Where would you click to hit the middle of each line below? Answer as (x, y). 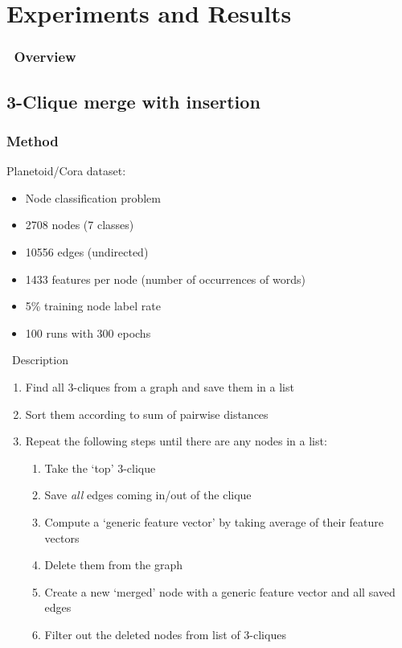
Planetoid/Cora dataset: (66, 171)
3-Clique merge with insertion (133, 101)
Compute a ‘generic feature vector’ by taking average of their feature (214, 521)
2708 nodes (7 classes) (80, 225)
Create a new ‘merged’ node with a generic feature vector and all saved (220, 591)
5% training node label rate (93, 306)
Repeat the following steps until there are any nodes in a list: (176, 441)
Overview (45, 57)
